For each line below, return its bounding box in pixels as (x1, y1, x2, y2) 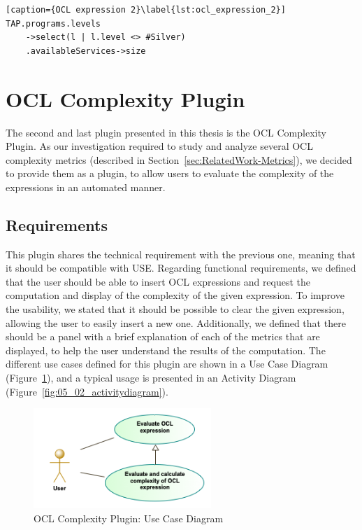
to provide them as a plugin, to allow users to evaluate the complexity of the (6, 166, 334, 181)
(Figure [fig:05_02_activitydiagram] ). (6, 384, 168, 398)
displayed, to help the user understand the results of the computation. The (6, 342, 326, 357)
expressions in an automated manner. (6, 179, 166, 194)
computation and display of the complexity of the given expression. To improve (6, 288, 345, 302)
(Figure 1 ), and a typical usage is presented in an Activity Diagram (6, 370, 296, 385)
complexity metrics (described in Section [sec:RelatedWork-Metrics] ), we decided (6, 152, 352, 167)
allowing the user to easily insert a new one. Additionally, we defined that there (6, 315, 346, 330)
